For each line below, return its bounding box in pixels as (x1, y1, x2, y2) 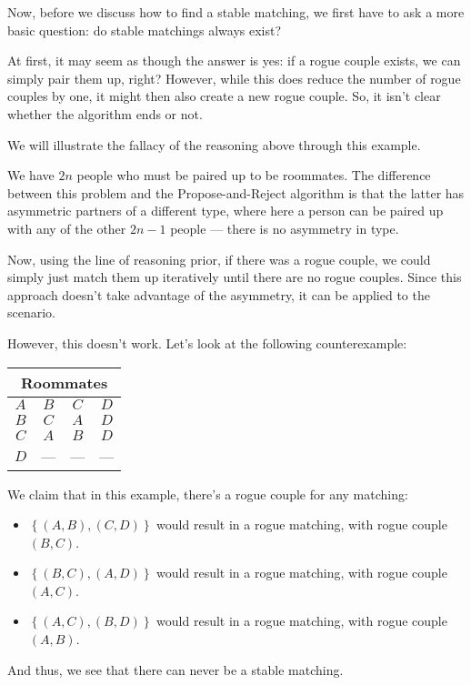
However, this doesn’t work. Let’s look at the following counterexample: (7, 333, 407, 352)
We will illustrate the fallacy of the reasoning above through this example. (7, 135, 421, 154)
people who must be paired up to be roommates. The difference (76, 166, 431, 185)
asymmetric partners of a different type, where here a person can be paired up (7, 201, 444, 220)
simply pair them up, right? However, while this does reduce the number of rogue (7, 68, 461, 87)
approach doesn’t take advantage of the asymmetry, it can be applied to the (7, 285, 430, 304)
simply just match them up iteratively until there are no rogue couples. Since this (7, 267, 462, 287)
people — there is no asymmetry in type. (170, 218, 399, 237)
